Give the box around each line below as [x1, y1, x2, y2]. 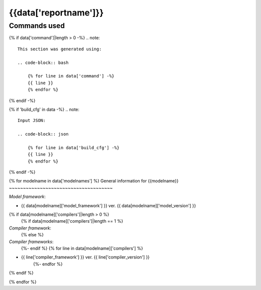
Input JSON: [17, 118, 46, 123]
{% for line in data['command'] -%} [27, 73, 115, 79]
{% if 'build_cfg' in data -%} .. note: [9, 107, 80, 112]
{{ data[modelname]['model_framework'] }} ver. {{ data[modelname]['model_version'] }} [21, 202, 196, 208]
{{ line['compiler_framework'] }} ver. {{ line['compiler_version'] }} [21, 254, 150, 260]
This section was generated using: [17, 46, 102, 52]
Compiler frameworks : [9, 239, 54, 244]
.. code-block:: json [17, 131, 69, 137]
